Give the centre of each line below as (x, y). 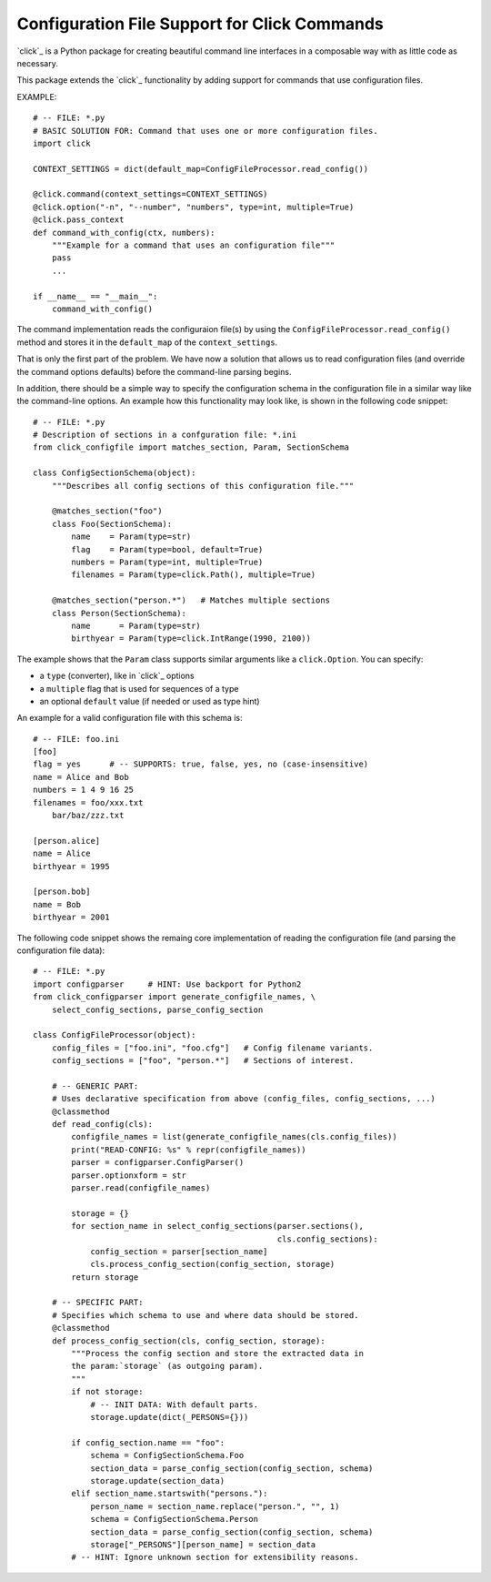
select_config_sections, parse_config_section (157, 1009)
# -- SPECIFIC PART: (97, 1303)
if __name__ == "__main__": (95, 296)
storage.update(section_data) (158, 1481)
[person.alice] (67, 841)
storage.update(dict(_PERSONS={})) (170, 1417)
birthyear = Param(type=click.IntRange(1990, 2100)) (191, 639)
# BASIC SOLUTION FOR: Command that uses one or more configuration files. (205, 131)
